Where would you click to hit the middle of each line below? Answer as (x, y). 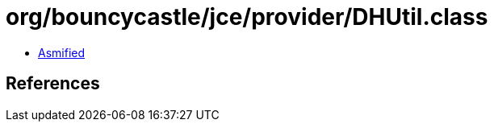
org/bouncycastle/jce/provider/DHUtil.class (247, 17)
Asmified (62, 52)
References (53, 84)
